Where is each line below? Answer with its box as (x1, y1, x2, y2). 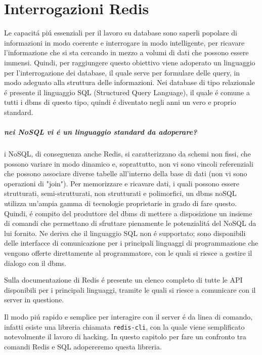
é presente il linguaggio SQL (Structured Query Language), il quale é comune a (4, 87, 250, 97)
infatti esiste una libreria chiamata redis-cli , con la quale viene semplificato (4, 321, 245, 332)
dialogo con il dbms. (4, 257, 66, 268)
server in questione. (4, 294, 64, 305)
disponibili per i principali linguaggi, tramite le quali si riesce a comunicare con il (4, 284, 256, 295)
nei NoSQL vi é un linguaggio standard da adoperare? (4, 127, 197, 137)
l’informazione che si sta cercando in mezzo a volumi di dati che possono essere (4, 47, 249, 58)
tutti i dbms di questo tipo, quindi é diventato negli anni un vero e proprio (4, 97, 236, 107)
